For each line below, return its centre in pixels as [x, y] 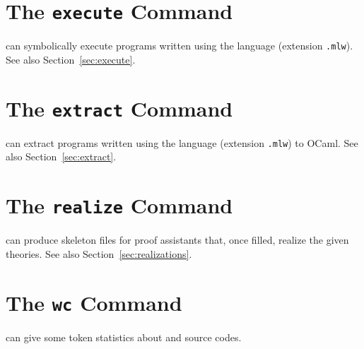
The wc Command [94, 302]
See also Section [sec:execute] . [71, 59]
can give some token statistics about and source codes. [124, 337]
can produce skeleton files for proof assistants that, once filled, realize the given [177, 240]
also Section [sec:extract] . [61, 156]
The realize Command [119, 205]
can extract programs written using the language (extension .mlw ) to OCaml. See [182, 142]
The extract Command [119, 108]
